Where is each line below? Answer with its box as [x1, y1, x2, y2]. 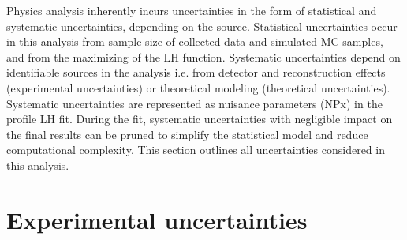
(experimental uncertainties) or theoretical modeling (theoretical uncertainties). [6, 79, 390, 96]
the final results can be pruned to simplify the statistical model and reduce [6, 126, 368, 142]
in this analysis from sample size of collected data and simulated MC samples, [6, 33, 383, 50]
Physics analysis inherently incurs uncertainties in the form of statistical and [6, 2, 377, 18]
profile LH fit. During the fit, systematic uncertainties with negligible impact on [6, 111, 393, 127]
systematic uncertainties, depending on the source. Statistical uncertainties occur [6, 17, 398, 34]
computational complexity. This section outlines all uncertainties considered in [6, 141, 385, 158]
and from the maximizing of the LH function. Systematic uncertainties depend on [6, 48, 401, 65]
